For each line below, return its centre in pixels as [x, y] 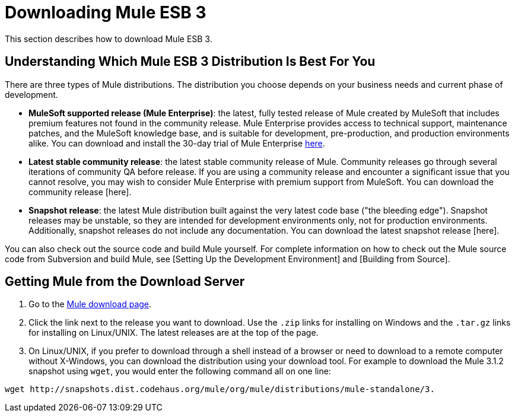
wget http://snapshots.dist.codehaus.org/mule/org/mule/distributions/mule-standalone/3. [220, 389]
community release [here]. [80, 192]
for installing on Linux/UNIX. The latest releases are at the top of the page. [174, 333]
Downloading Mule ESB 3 [106, 12]
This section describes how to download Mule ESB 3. [109, 39]
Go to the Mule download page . [90, 304]
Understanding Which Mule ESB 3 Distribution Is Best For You [190, 62]
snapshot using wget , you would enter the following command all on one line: [180, 371]
